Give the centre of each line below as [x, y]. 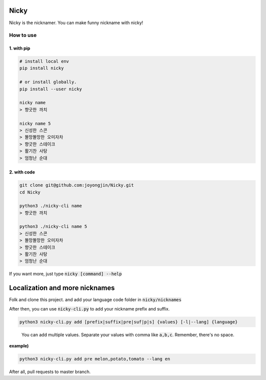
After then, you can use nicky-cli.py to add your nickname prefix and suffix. [89, 309]
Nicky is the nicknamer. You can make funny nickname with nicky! [76, 23]
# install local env [44, 61]
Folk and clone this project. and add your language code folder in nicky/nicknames [95, 300]
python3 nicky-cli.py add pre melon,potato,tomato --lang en [95, 359]
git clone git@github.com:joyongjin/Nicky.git [77, 185]
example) [19, 346]
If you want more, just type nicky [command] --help [66, 274]
